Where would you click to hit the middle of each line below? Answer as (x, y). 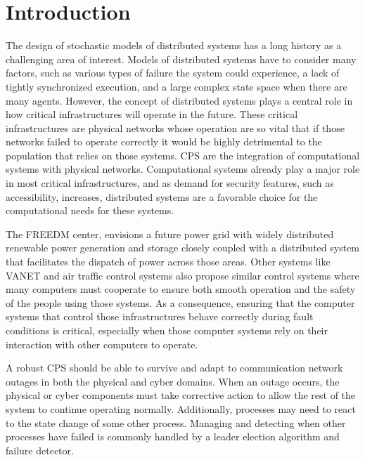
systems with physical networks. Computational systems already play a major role (183, 169)
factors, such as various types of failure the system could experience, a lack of (173, 73)
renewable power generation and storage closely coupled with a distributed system (183, 248)
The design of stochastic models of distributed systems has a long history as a (174, 45)
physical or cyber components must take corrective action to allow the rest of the (181, 395)
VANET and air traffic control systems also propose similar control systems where (182, 275)
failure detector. (40, 450)
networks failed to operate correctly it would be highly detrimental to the (164, 142)
